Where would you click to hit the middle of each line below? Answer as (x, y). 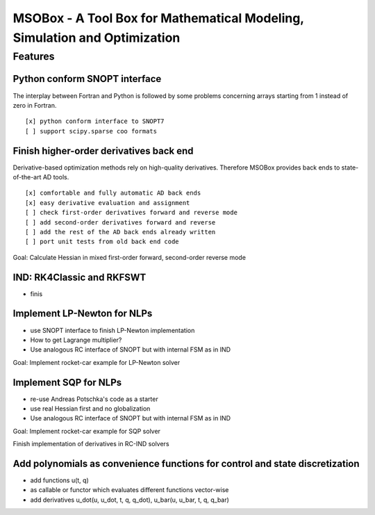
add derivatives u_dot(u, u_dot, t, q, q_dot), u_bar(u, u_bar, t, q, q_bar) (130, 500)
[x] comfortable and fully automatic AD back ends (113, 193)
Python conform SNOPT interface (87, 79)
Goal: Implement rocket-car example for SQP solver (87, 431)
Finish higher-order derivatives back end (103, 150)
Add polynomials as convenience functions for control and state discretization (186, 463)
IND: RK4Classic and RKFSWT (80, 277)
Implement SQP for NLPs (67, 382)
